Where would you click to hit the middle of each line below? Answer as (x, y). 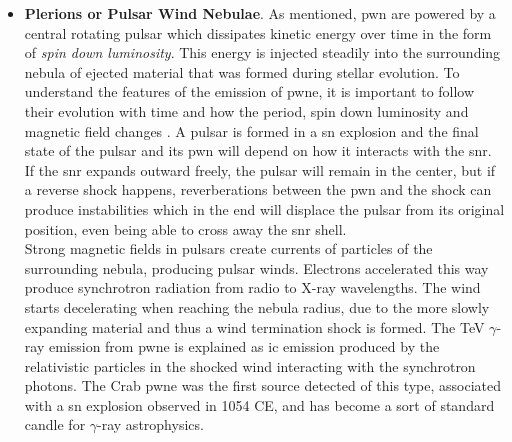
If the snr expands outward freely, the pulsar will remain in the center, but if (260, 169)
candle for (55, 424)
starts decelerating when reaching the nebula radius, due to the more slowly (257, 306)
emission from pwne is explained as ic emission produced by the (244, 346)
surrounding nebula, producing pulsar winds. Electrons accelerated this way (256, 267)
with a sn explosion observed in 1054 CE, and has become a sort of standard (259, 404)
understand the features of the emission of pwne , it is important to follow (249, 91)
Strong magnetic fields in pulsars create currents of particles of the (228, 248)
